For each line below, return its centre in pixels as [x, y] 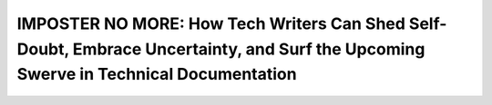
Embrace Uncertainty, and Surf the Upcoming [249, 49]
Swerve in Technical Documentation [157, 75]
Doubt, [43, 49]
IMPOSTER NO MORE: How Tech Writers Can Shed [211, 24]
